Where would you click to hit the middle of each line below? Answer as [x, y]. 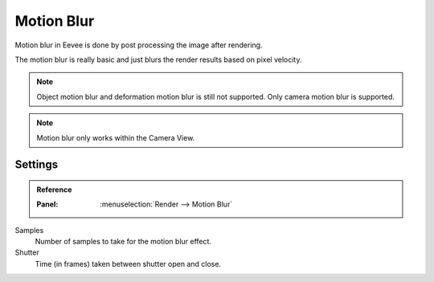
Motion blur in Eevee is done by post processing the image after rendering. [139, 45]
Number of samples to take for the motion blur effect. [123, 242]
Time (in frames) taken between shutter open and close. [128, 264]
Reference [54, 190]
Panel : [47, 204]
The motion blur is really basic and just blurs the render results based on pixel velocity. [158, 59]
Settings [37, 165]
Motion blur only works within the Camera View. [116, 137]
